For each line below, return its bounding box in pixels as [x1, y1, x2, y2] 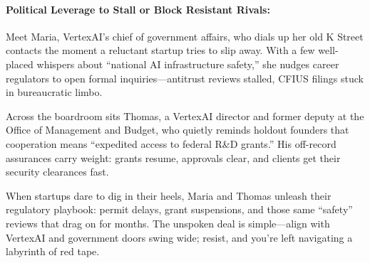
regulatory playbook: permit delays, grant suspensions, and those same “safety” [6, 202, 353, 217]
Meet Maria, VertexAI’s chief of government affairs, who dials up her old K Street [6, 28, 364, 43]
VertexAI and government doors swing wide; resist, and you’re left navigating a [6, 230, 353, 245]
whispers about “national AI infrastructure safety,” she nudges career [36, 56, 339, 71]
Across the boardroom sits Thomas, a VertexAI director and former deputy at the [6, 108, 364, 123]
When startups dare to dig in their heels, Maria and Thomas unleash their [6, 188, 332, 203]
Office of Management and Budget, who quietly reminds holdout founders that [6, 122, 349, 137]
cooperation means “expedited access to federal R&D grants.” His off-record [6, 136, 336, 151]
